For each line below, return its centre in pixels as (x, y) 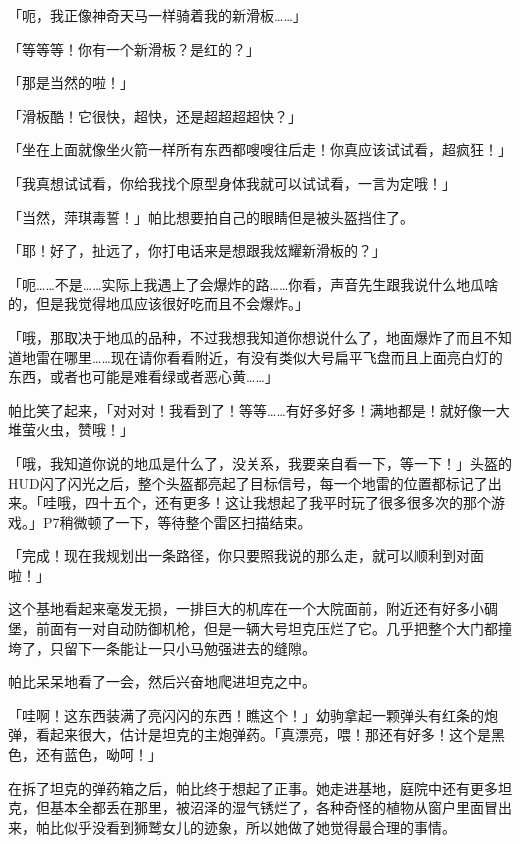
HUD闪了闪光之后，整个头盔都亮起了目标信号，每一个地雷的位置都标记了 (248, 482)
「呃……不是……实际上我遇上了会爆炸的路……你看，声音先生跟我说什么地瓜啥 (253, 283)
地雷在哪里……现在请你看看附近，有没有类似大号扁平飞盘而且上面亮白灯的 (262, 356)
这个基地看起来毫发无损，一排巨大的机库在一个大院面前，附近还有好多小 (246, 608)
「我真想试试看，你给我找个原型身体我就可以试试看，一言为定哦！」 (232, 182)
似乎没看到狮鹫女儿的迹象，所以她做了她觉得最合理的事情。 (259, 826)
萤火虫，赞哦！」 (77, 429)
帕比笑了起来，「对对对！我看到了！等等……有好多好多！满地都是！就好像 (245, 409)
